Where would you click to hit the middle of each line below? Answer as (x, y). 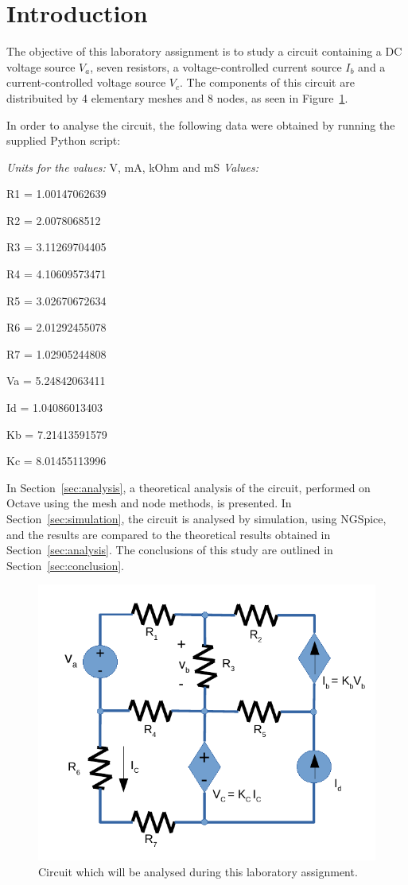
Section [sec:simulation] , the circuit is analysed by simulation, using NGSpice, (196, 518)
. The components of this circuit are (267, 82)
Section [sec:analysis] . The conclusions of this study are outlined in (170, 550)
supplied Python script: (64, 140)
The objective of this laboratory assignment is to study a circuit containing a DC (204, 51)
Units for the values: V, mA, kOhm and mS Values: (132, 167)
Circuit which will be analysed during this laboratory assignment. (198, 871)
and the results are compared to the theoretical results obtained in (169, 534)
